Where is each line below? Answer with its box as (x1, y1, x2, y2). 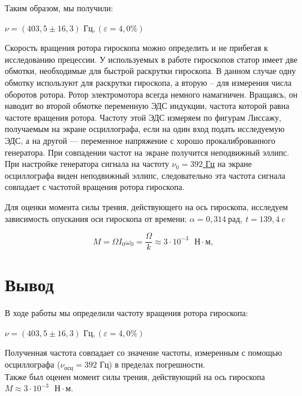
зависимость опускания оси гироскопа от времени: (5, 212, 187, 224)
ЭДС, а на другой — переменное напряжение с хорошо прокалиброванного (5, 134, 275, 146)
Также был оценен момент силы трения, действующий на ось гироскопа (5, 370, 265, 382)
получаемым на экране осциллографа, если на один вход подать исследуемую (5, 123, 285, 135)
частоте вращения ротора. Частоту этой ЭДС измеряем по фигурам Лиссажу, (5, 111, 281, 123)
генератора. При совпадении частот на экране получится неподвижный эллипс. (5, 146, 290, 158)
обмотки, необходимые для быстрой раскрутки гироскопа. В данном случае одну (5, 65, 296, 77)
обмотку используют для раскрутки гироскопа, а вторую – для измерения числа (5, 76, 292, 88)
